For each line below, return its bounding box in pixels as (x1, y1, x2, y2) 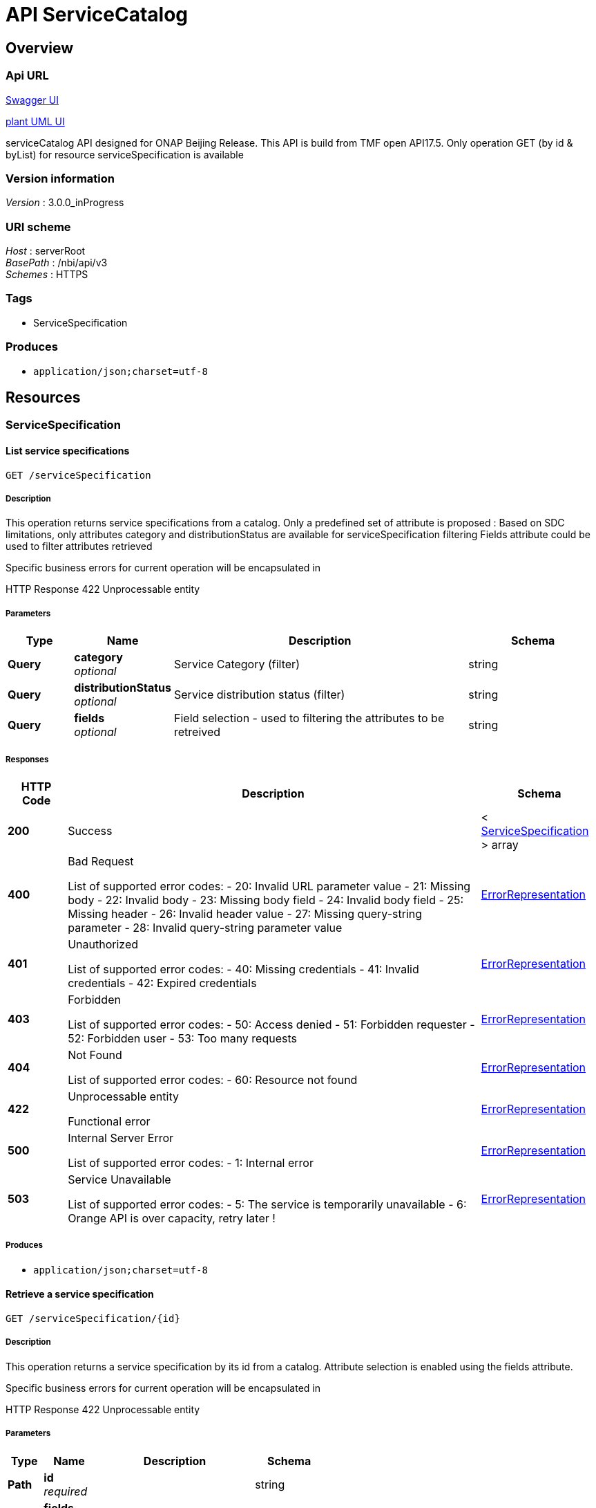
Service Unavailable (68, 1172, 171, 1186)
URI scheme (6, 219, 71, 234)
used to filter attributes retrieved (6, 540, 153, 553)
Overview (6, 39, 74, 57)
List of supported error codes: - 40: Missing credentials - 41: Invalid (68, 962, 419, 976)
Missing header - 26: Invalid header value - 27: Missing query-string (68, 906, 423, 921)
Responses (6, 754, 49, 764)
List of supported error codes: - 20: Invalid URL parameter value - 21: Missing (68, 879, 471, 893)
